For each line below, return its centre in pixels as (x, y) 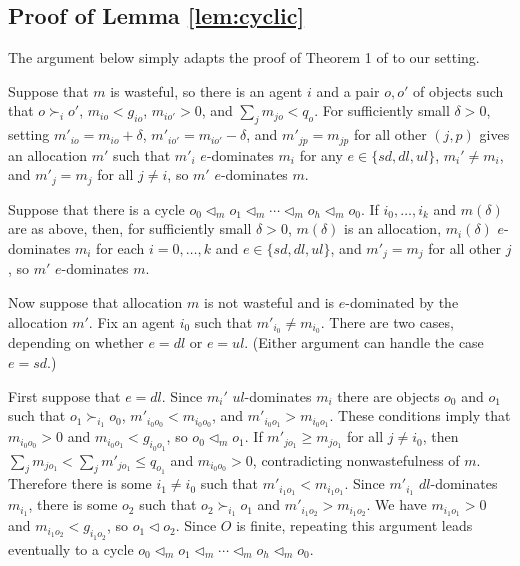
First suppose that (64, 395)
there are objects (388, 395)
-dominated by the (402, 301)
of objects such (458, 90)
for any (321, 154)
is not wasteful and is (269, 301)
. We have (396, 504)
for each (120, 247)
